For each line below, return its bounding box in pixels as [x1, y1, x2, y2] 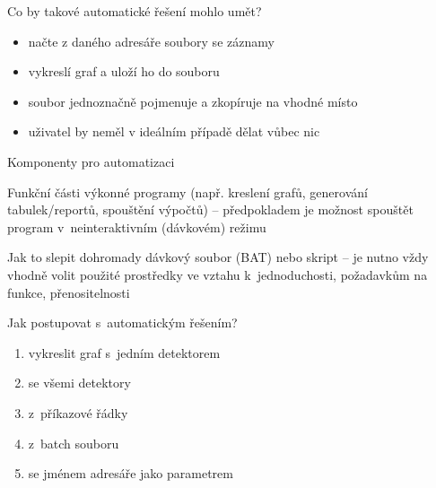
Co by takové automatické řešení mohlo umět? [7, 2, 262, 20]
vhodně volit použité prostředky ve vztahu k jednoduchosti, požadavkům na [7, 265, 428, 283]
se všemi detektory [28, 373, 131, 392]
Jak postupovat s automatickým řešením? [7, 313, 238, 332]
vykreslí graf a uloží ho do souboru [28, 62, 220, 81]
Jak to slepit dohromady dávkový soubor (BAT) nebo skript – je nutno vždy [7, 248, 429, 266]
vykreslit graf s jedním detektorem [28, 343, 221, 362]
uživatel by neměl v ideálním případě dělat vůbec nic [28, 122, 320, 141]
